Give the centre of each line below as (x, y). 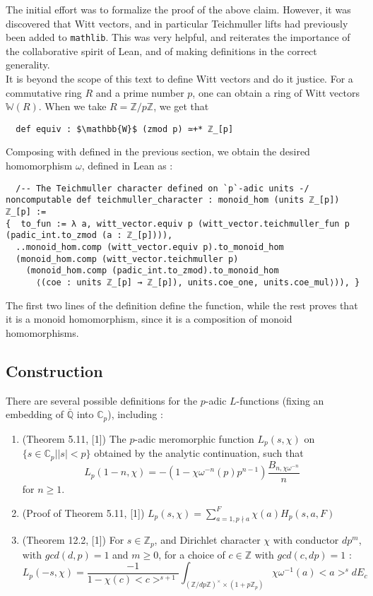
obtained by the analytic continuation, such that (199, 453)
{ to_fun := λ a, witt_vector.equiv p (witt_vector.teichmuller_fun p (178, 223)
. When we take (72, 106)
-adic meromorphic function (194, 438)
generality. (28, 65)
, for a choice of (192, 554)
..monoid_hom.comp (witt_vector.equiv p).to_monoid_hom (150, 247)
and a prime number (140, 92)
